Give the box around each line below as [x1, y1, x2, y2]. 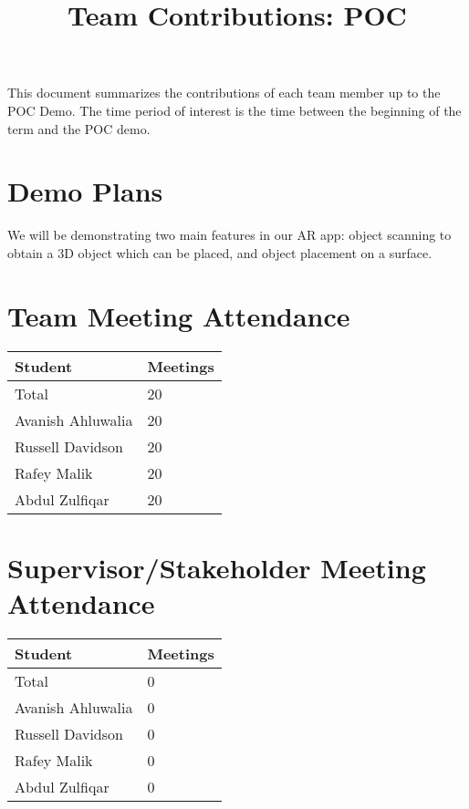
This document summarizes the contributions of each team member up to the [7, 83, 441, 102]
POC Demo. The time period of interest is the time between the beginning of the [7, 100, 462, 119]
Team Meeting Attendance [7, 296, 350, 334]
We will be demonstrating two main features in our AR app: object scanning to [7, 225, 452, 244]
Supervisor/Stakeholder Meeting [7, 548, 426, 586]
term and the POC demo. [7, 119, 151, 138]
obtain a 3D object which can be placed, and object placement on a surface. [7, 243, 433, 262]
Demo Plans [7, 172, 163, 210]
